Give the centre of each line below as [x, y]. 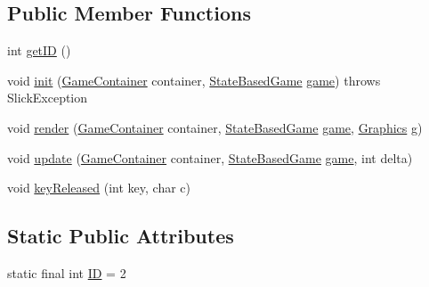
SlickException [48, 98]
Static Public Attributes [121, 236]
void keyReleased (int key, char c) [99, 188]
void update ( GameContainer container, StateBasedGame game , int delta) [210, 157]
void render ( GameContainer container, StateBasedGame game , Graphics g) [215, 127]
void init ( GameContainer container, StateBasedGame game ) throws [194, 80]
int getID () [39, 50]
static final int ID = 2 [67, 272]
